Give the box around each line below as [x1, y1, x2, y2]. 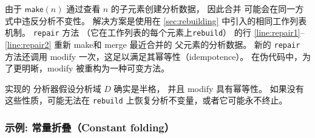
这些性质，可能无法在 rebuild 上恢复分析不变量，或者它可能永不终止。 [5, 94, 288, 107]
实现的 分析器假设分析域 [5, 82, 101, 94]
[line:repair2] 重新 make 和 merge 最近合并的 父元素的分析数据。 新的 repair [5, 38, 300, 50]
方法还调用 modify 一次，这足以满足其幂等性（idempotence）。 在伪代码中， [5, 50, 303, 62]
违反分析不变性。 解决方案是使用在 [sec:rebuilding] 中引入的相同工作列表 [21, 14, 307, 27]
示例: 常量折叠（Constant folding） [5, 119, 175, 134]
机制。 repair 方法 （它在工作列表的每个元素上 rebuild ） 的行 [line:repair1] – [5, 26, 305, 39]
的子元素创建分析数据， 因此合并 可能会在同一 [110, 2, 296, 15]
